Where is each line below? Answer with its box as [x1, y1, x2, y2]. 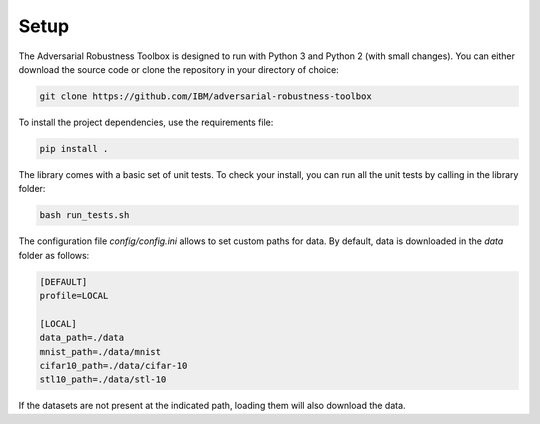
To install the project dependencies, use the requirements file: [18, 116, 274, 128]
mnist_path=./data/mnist [39, 346, 162, 357]
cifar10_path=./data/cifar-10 [39, 360, 188, 371]
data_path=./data [39, 332, 125, 344]
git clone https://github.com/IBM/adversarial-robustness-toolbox [39, 90, 372, 102]
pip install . [39, 143, 109, 154]
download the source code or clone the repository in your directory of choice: [18, 63, 339, 75]
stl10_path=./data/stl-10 [39, 374, 167, 385]
